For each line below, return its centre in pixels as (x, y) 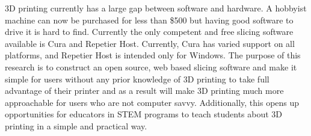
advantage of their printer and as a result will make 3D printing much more (144, 91)
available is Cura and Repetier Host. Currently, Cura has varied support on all (150, 43)
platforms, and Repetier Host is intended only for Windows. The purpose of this (153, 55)
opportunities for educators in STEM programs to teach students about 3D (144, 114)
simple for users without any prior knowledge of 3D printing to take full (137, 79)
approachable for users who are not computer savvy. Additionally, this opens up (152, 102)
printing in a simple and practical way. (76, 125)
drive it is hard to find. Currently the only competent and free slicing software (149, 32)
